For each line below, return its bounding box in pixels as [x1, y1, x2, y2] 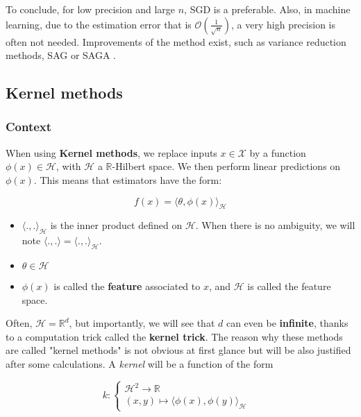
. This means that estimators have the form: [33, 172, 222, 187]
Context [6, 118, 52, 135]
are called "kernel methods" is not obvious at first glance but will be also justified [6, 343, 351, 357]
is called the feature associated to [53, 278, 201, 293]
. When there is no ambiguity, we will [195, 218, 355, 232]
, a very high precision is [231, 17, 336, 31]
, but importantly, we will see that [69, 316, 215, 330]
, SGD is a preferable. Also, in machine [184, 2, 351, 16]
